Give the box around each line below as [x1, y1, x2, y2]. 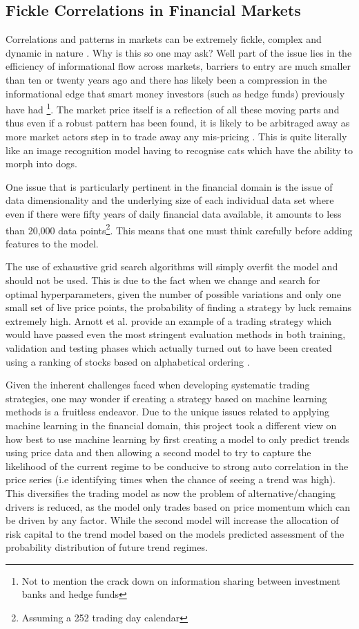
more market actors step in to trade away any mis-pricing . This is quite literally [6, 129, 347, 144]
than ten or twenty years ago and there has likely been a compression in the [6, 72, 327, 86]
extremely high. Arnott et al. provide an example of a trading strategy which [6, 313, 332, 328]
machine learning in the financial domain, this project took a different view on [6, 417, 337, 432]
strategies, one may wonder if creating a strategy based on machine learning [6, 391, 327, 405]
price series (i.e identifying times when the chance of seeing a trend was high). [6, 472, 336, 487]
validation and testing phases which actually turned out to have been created [6, 340, 332, 355]
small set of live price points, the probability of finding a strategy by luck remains [6, 300, 352, 314]
